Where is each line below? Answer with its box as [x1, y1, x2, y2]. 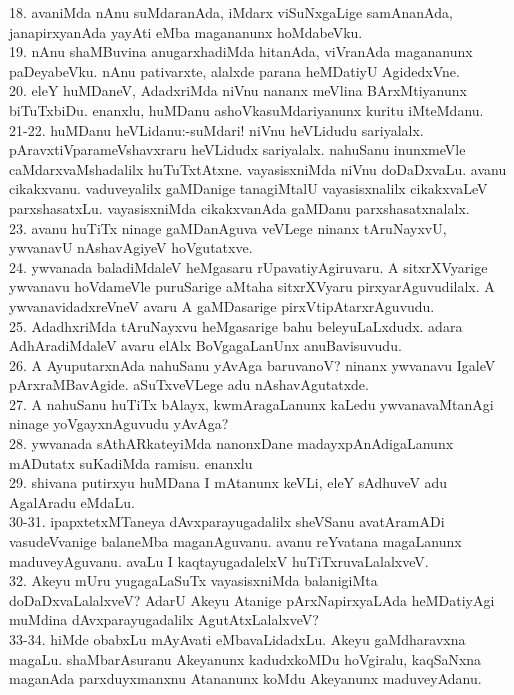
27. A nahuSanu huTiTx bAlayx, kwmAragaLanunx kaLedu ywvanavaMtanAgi [9, 393, 494, 414]
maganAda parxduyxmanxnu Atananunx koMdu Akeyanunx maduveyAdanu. [9, 668, 482, 689]
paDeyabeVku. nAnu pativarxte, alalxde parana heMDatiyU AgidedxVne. [9, 60, 460, 81]
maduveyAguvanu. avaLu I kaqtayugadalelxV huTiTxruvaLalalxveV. [9, 550, 429, 571]
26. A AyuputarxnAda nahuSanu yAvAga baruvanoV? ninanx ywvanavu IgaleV [9, 354, 496, 375]
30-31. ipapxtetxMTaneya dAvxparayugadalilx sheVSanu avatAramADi [9, 511, 445, 532]
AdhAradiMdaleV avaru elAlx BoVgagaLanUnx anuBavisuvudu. [9, 335, 402, 356]
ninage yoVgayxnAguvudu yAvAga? [9, 413, 229, 434]
